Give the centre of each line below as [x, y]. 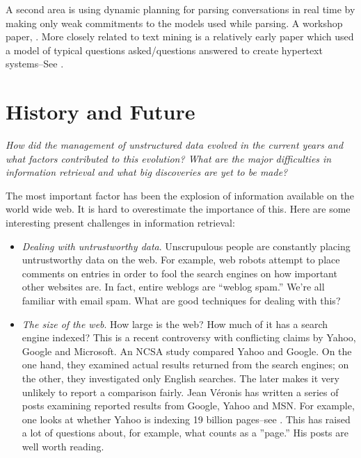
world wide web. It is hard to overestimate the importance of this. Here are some [178, 209]
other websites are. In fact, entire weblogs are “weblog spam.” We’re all [173, 287]
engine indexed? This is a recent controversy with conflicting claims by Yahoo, [189, 337]
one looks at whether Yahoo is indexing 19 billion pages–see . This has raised [186, 419]
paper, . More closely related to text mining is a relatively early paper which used [180, 36]
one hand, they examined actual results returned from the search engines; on [185, 365]
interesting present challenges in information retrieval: [120, 223]
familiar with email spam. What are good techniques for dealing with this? [181, 301]
